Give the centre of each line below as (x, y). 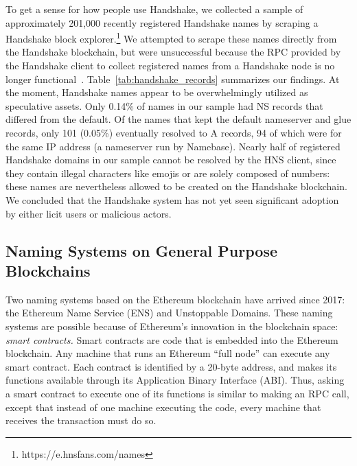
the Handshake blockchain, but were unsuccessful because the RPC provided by (173, 52)
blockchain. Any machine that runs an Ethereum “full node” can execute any (168, 353)
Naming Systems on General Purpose (141, 250)
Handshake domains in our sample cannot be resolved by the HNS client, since (171, 160)
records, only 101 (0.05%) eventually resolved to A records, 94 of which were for (174, 132)
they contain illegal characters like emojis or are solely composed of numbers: (168, 173)
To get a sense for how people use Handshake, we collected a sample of (154, 9)
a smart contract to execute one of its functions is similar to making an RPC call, (177, 393)
